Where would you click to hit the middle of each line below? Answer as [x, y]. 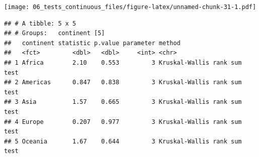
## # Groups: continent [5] [55, 33]
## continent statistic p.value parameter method [92, 43]
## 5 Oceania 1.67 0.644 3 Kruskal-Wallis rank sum [123, 141]
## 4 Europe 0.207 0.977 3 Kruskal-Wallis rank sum [123, 122]
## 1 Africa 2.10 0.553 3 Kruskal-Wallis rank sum [123, 63]
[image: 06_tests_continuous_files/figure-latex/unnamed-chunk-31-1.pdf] [130, 7]
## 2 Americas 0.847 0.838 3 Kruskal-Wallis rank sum [123, 83]
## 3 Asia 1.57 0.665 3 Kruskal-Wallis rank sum [123, 102]
